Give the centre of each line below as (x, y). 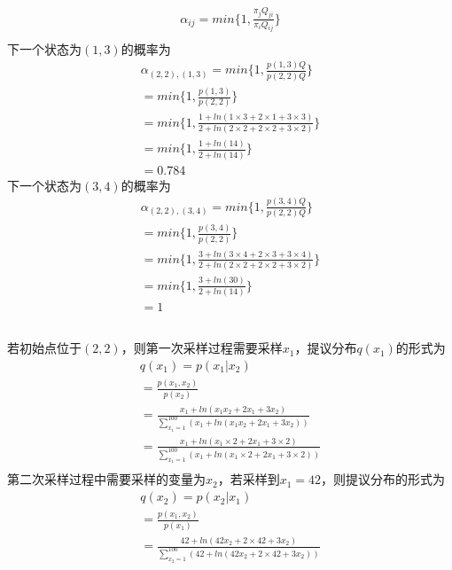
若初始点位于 (44, 348)
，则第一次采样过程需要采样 (202, 348)
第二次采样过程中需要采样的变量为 (106, 479)
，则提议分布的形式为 (383, 479)
